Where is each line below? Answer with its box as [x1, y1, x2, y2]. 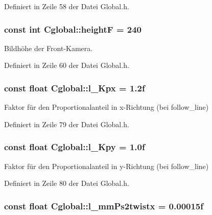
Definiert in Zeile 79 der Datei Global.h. [4, 118, 129, 129]
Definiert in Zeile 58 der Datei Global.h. [4, 1, 129, 11]
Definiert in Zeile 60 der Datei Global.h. [4, 60, 129, 70]
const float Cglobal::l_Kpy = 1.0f [4, 140, 145, 153]
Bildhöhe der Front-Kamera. [4, 42, 93, 53]
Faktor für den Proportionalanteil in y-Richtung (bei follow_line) [4, 160, 209, 171]
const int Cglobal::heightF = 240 [4, 22, 142, 35]
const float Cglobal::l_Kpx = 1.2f [4, 81, 145, 94]
